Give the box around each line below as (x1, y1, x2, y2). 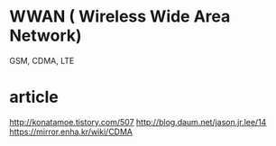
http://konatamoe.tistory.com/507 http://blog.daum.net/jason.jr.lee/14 (9, 116, 267, 127)
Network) (9, 25, 83, 46)
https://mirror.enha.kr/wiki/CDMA (9, 126, 133, 137)
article (9, 87, 59, 107)
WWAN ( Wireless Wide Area (9, 6, 231, 27)
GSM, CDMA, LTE (9, 55, 75, 66)
